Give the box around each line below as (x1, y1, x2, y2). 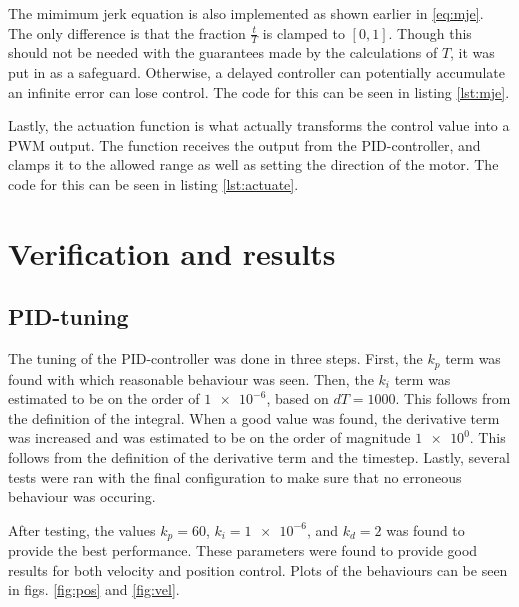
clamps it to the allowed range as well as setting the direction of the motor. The (8, 154, 499, 175)
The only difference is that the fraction (8, 22, 246, 43)
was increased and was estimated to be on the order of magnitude (8, 427, 411, 448)
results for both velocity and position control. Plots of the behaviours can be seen (8, 559, 508, 580)
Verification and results (8, 232, 336, 273)
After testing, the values (8, 519, 156, 540)
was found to (386, 519, 465, 540)
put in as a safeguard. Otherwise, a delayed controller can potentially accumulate (8, 62, 505, 83)
